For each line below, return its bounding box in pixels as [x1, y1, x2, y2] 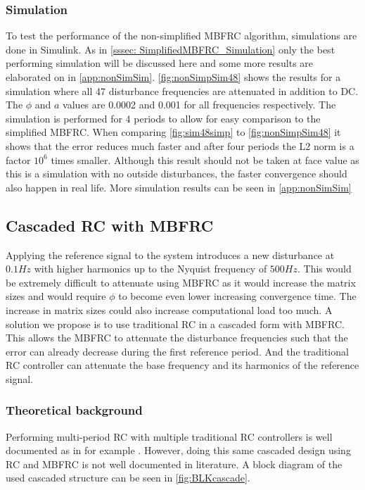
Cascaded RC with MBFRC [6, 214, 214, 236]
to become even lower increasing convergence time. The [118, 289, 357, 303]
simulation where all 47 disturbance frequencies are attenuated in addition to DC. [6, 83, 359, 98]
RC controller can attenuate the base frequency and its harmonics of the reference [6, 358, 359, 372]
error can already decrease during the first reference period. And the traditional [6, 344, 349, 358]
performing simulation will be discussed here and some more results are [6, 56, 314, 70]
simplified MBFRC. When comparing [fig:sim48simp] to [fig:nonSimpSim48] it [6, 125, 341, 139]
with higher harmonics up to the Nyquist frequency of [34, 261, 267, 276]
